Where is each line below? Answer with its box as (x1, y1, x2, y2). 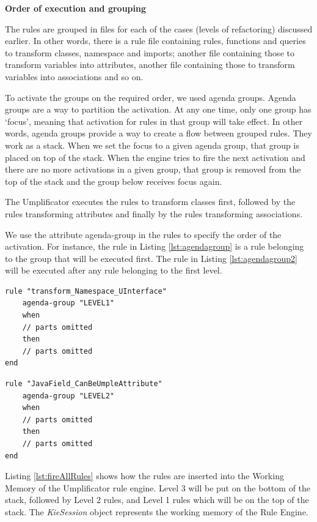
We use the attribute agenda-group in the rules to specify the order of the (5, 228, 282, 240)
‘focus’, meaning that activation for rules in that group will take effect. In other (5, 114, 303, 127)
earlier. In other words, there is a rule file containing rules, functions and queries (5, 34, 306, 47)
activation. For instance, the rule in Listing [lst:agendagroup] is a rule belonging (5, 240, 304, 253)
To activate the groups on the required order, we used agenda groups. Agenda (5, 91, 296, 103)
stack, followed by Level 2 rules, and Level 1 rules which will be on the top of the (5, 493, 309, 506)
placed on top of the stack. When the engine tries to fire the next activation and (5, 151, 305, 163)
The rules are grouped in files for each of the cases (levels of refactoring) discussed (5, 22, 313, 35)
